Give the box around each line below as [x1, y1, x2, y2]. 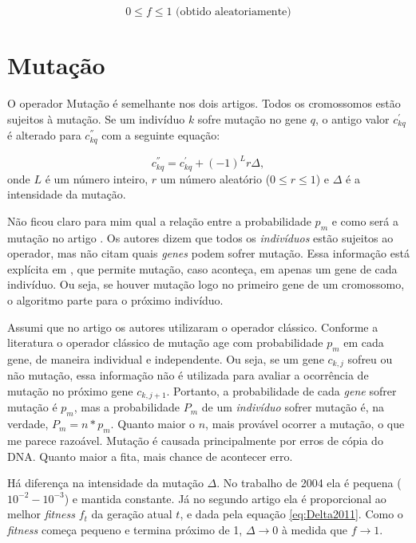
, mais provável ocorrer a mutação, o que [205, 415, 405, 432]
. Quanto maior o [110, 415, 196, 432]
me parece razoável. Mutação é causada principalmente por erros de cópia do [7, 432, 383, 449]
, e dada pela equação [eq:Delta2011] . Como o [180, 506, 403, 522]
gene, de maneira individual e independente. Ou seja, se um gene [7, 350, 324, 367]
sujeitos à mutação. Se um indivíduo [7, 110, 185, 127]
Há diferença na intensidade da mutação [7, 474, 204, 491]
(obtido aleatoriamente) [176, 6, 291, 18]
